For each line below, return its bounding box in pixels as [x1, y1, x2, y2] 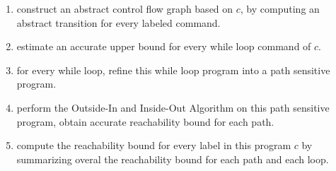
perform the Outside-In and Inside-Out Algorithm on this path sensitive [16, 100, 330, 114]
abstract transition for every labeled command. [16, 15, 221, 30]
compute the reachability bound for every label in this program [16, 138, 291, 153]
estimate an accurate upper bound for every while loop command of [16, 39, 311, 54]
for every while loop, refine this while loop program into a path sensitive [16, 62, 330, 77]
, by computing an [240, 1, 320, 16]
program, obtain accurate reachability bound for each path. [16, 114, 274, 129]
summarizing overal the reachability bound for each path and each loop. [16, 151, 329, 166]
